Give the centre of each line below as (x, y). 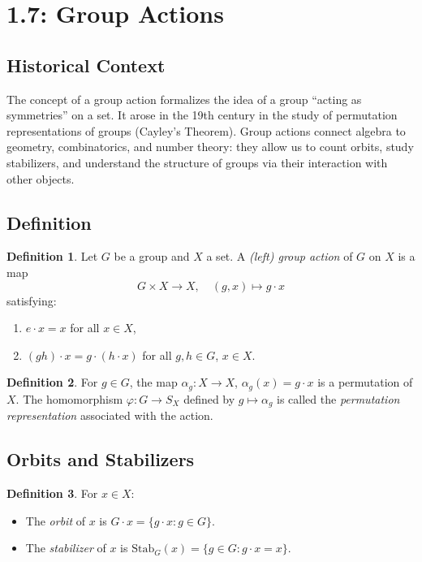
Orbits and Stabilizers (101, 459)
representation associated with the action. (110, 415)
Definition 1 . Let (52, 256)
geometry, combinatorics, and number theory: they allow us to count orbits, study (210, 147)
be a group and (152, 256)
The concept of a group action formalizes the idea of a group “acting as (184, 99)
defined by (209, 398)
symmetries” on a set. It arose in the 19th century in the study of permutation (202, 115)
